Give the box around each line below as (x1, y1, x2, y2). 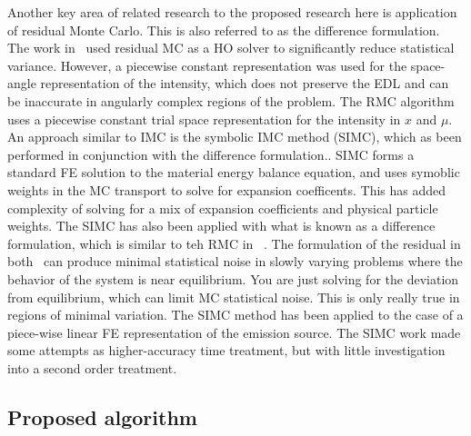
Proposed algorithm (7, 402, 197, 431)
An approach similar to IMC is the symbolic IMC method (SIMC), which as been (7, 127, 462, 146)
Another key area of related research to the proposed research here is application (7, 3, 457, 21)
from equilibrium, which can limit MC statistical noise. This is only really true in (7, 287, 460, 306)
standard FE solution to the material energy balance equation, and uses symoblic (7, 163, 460, 182)
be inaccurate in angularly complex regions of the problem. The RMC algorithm (7, 91, 455, 110)
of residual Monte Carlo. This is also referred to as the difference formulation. (7, 20, 440, 39)
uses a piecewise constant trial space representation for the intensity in (7, 109, 401, 128)
